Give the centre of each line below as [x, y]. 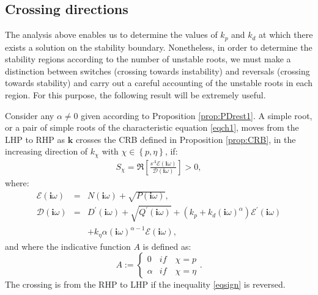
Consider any [30, 115]
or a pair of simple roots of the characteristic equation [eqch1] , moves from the [152, 127]
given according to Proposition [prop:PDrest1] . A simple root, [197, 115]
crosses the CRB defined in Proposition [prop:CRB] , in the [186, 139]
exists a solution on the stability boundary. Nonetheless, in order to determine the [159, 47]
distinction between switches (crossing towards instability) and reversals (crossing [157, 71]
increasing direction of [46, 151]
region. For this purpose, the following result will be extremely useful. [135, 95]
